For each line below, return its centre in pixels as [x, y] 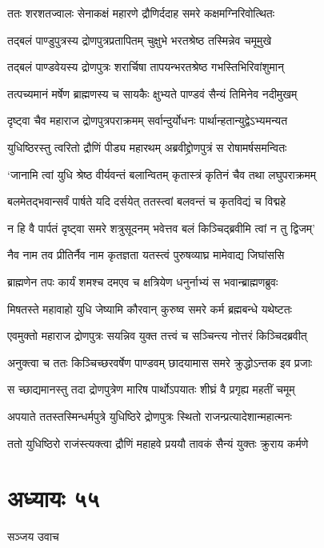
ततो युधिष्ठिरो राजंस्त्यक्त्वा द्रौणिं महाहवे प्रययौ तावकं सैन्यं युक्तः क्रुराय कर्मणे [158, 443]
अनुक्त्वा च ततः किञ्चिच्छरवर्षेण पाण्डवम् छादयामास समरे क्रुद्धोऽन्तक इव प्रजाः [160, 362]
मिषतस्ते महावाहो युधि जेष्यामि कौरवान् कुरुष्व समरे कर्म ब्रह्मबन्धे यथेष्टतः [150, 308]
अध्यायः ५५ [54, 498]
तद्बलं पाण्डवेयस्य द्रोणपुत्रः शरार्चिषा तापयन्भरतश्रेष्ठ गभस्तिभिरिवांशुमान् [146, 67]
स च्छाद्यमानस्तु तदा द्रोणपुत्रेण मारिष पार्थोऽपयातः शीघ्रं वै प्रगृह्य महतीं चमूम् [151, 389]
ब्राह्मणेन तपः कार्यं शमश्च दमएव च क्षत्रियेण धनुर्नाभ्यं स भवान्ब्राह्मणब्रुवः [143, 281]
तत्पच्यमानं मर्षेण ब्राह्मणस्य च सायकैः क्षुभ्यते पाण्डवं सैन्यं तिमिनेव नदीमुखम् [152, 93]
